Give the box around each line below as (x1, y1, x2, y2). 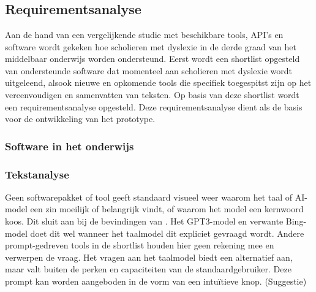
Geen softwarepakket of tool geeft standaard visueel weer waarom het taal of (5, 190, 293, 203)
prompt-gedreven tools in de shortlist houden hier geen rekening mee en (5, 239, 274, 252)
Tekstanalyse (5, 166, 69, 182)
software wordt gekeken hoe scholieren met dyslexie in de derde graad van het (5, 40, 296, 53)
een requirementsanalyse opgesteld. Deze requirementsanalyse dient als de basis (5, 100, 303, 113)
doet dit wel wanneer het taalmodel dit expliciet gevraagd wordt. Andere (30, 226, 304, 239)
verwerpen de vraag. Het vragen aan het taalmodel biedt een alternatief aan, (5, 250, 293, 263)
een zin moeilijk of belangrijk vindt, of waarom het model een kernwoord (30, 202, 304, 215)
